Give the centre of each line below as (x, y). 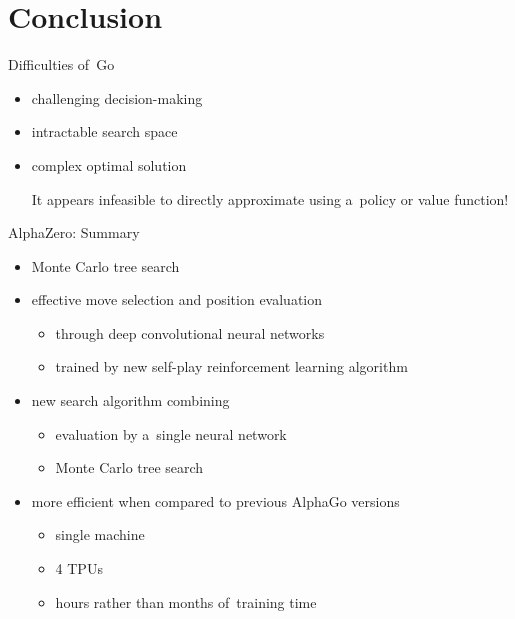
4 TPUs (79, 568)
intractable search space (104, 131)
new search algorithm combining (130, 400)
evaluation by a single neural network (171, 433)
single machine (100, 534)
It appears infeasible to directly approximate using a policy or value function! (270, 198)
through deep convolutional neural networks (190, 332)
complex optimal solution (109, 164)
